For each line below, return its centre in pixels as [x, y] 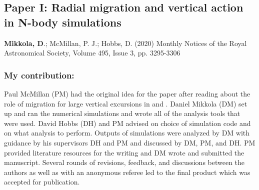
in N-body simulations [63, 22]
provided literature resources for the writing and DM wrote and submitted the [124, 152]
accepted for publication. [42, 182]
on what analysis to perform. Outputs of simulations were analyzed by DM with [127, 133]
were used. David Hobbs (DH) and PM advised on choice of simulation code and [127, 123]
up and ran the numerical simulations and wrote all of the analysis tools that [122, 113]
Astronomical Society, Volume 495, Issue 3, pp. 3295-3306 [92, 53]
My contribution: [39, 75]
